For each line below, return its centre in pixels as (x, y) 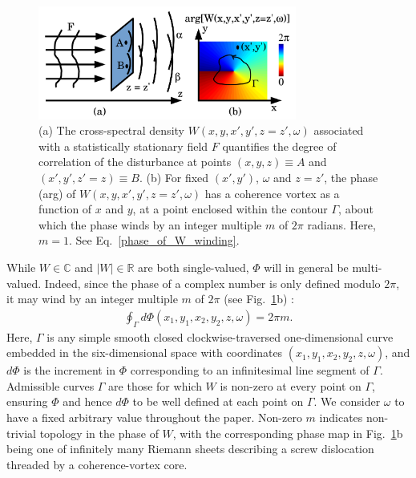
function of (65, 209)
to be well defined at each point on (218, 401)
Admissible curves (50, 385)
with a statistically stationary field (123, 146)
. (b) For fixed (174, 178)
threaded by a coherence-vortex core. (97, 464)
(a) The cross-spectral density (111, 130)
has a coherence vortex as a (272, 193)
